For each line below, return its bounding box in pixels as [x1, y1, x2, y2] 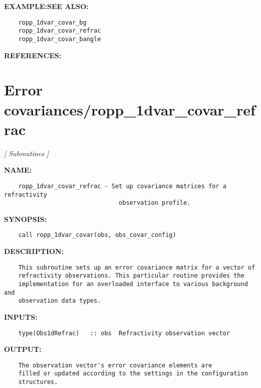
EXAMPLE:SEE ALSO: [4, 1, 89, 11]
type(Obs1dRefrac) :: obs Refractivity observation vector [18, 329, 230, 337]
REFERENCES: [4, 50, 62, 60]
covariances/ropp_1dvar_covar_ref [4, 99, 255, 119]
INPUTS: [4, 311, 38, 322]
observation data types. [18, 297, 101, 305]
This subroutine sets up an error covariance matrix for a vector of [18, 264, 255, 271]
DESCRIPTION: [4, 246, 64, 256]
